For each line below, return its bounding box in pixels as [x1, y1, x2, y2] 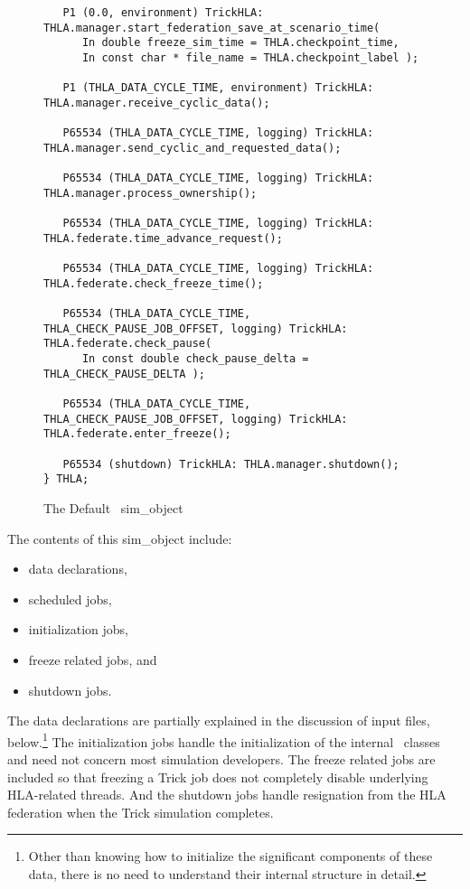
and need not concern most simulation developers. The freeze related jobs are [7, 750, 436, 768]
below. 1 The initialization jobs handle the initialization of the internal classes [7, 729, 440, 751]
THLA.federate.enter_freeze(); [43, 427, 231, 441]
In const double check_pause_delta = [81, 352, 309, 366]
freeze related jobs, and [28, 650, 157, 669]
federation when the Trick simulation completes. [7, 802, 274, 821]
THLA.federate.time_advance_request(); [43, 231, 283, 245]
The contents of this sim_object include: [7, 529, 232, 547]
